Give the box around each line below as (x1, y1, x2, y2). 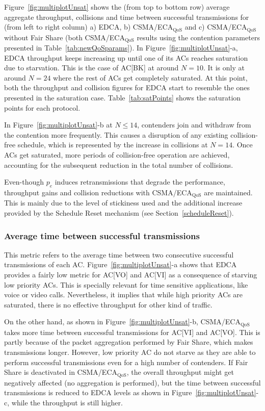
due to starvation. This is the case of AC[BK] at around (4, 62, 179, 73)
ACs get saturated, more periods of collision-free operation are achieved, (4, 149, 230, 160)
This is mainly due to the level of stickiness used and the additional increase (4, 197, 243, 208)
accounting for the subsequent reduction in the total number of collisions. (4, 159, 233, 170)
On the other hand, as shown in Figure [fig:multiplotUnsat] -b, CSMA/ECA (4, 316, 241, 327)
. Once (232, 139, 253, 150)
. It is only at (203, 62, 245, 73)
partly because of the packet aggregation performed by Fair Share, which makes (4, 337, 253, 347)
